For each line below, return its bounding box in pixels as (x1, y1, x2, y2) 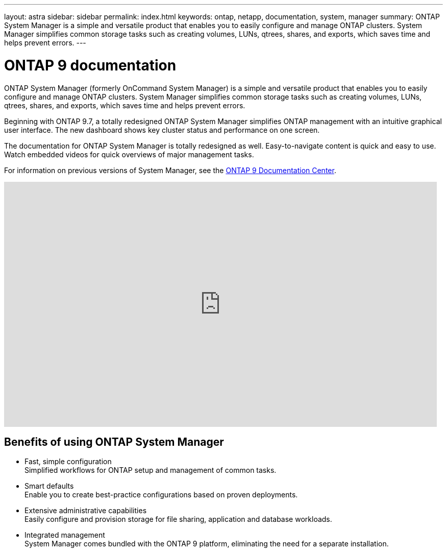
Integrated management (24, 531, 105, 540)
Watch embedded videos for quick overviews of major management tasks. (4, 150, 254, 159)
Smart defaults (24, 482, 74, 491)
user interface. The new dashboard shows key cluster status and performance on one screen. (4, 125, 320, 134)
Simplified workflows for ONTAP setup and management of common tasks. (24, 466, 277, 475)
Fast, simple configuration (24, 457, 112, 466)
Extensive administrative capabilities (24, 506, 147, 515)
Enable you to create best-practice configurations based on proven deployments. (24, 490, 298, 499)
